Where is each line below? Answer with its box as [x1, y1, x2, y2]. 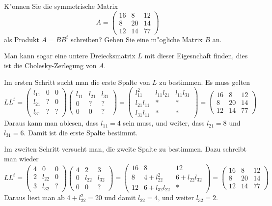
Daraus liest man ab [4, 192, 65, 203]
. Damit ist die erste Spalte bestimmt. [24, 127, 138, 137]
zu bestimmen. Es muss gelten [159, 77, 250, 87]
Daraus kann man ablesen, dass [4, 118, 99, 128]
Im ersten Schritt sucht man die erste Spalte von [4, 77, 150, 87]
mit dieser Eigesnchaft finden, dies [144, 51, 248, 61]
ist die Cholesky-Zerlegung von [4, 60, 97, 70]
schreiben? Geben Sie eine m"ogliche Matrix [70, 34, 203, 44]
